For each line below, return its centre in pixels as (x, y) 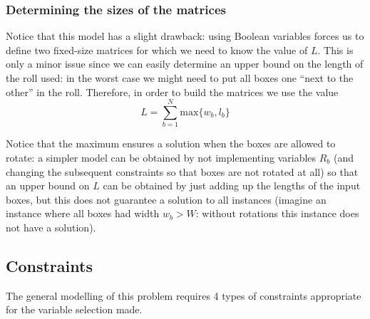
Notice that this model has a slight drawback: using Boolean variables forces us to (185, 36)
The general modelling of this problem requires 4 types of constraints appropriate (184, 295)
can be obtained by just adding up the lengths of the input (232, 185)
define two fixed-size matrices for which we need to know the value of (157, 49)
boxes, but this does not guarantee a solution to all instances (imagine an (166, 199)
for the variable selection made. (74, 309)
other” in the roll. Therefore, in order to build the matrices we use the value (172, 91)
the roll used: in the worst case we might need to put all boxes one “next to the (180, 78)
